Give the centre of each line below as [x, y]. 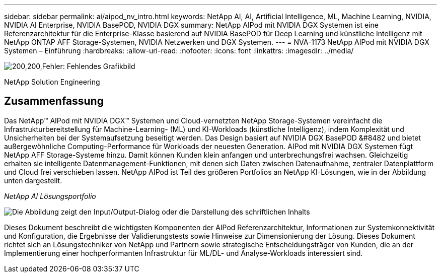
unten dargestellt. [33, 180]
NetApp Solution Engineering [52, 82]
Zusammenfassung [54, 101]
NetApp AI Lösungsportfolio [50, 196]
